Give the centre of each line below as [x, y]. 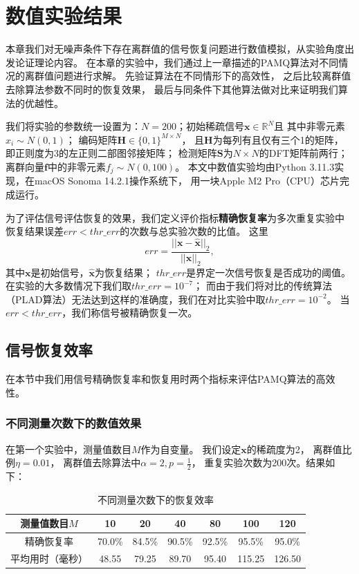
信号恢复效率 [49, 350]
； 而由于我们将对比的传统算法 [263, 286]
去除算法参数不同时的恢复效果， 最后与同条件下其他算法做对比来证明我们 [172, 89]
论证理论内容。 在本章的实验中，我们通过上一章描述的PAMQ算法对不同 [177, 62]
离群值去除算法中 [102, 462]
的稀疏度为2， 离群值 [294, 449]
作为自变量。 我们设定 [191, 449]
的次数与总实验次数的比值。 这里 [194, 231]
